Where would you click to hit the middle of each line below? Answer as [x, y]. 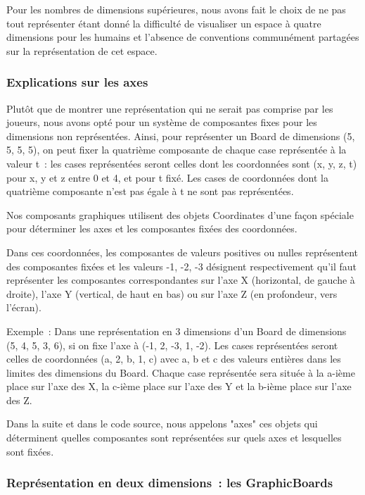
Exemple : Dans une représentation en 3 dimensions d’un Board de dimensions [177, 331]
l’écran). [24, 307]
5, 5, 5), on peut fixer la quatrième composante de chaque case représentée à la [177, 150]
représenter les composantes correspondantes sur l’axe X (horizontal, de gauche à [181, 280]
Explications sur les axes [77, 82]
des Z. [19, 400]
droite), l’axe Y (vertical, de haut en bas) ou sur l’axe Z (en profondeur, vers [172, 293]
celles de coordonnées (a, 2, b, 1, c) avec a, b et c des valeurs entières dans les [174, 359]
